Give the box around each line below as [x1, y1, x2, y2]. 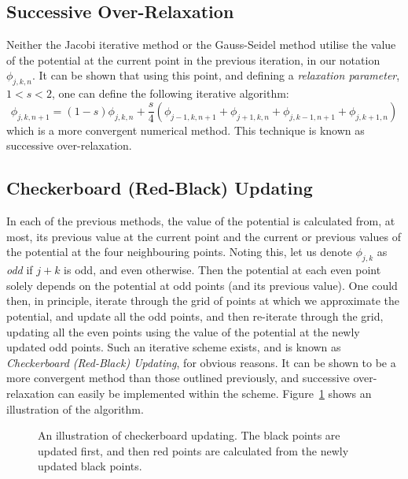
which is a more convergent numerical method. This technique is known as [6, 121, 365, 138]
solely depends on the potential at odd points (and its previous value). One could [6, 277, 398, 293]
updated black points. [38, 458, 142, 474]
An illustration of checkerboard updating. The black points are [38, 427, 340, 444]
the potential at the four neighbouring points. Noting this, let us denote [6, 243, 352, 260]
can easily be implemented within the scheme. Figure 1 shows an [57, 384, 372, 401]
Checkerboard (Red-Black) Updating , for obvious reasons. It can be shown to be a [6, 354, 396, 370]
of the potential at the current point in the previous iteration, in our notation [6, 51, 380, 68]
